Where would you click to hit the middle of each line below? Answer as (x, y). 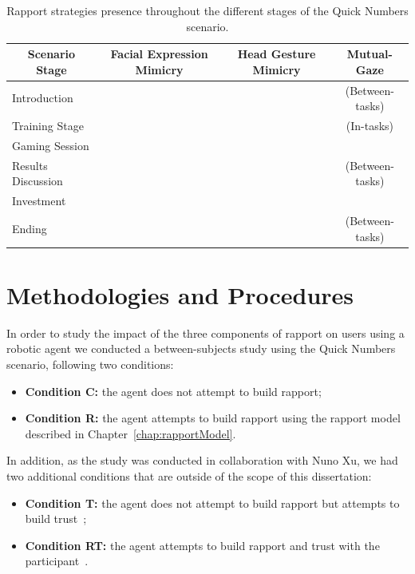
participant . (57, 561)
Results (30, 165)
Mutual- (370, 54)
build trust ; (56, 519)
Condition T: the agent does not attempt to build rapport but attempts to (212, 503)
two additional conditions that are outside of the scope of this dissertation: (189, 476)
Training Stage (48, 126)
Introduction (43, 98)
